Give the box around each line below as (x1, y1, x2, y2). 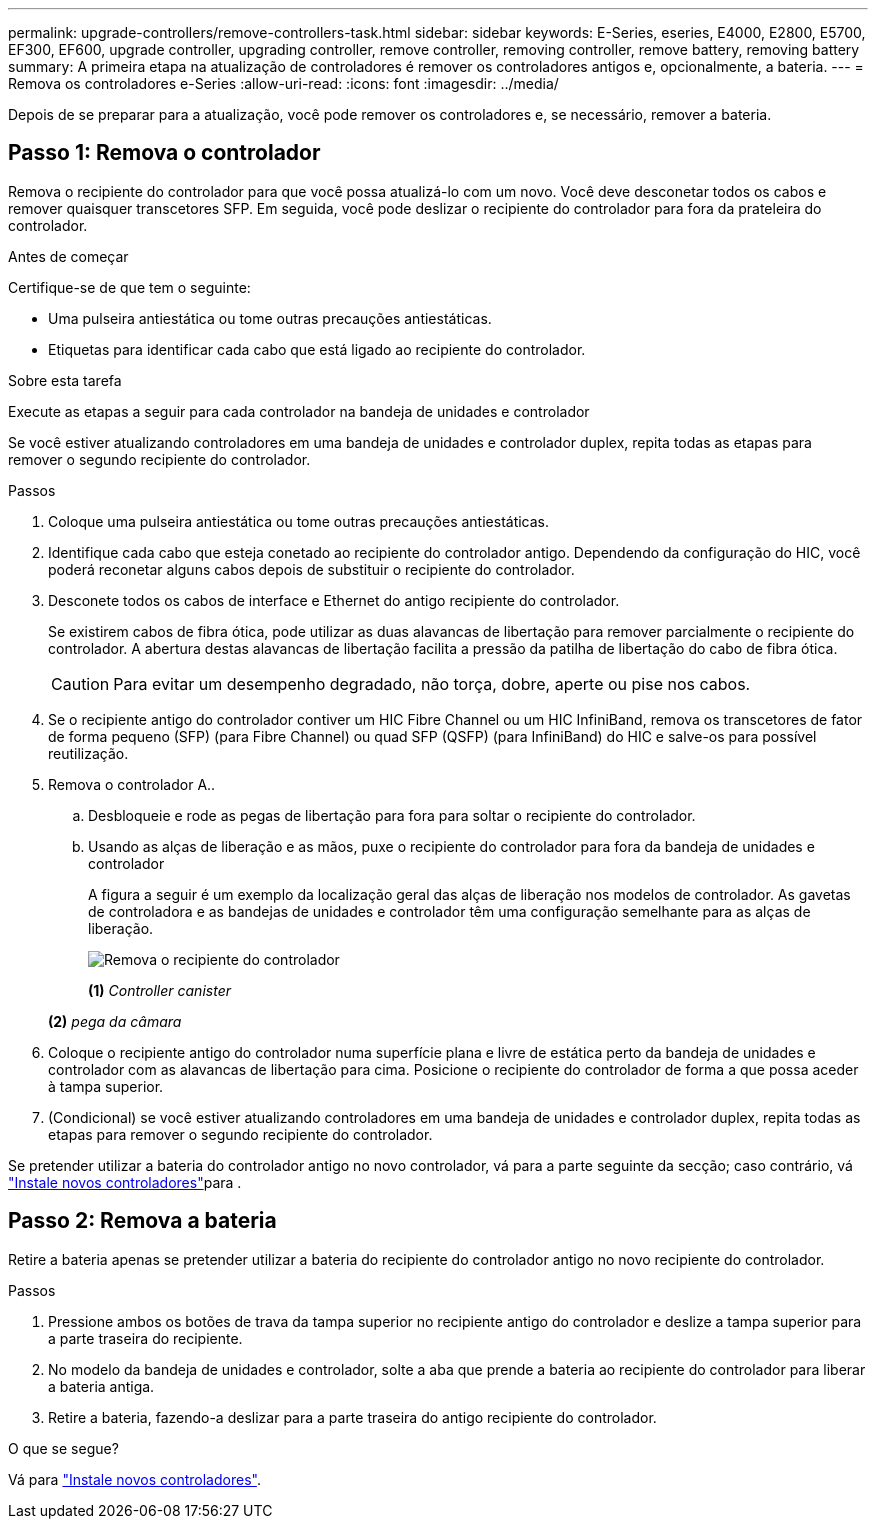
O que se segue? (8, 1439, 119, 1457)
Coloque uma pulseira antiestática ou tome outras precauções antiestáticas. (48, 512, 550, 530)
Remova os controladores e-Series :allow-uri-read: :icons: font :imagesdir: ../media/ (8, 75, 559, 92)
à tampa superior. (48, 1077, 164, 1095)
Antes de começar (8, 247, 129, 265)
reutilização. (48, 744, 129, 762)
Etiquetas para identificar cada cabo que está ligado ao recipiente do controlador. (48, 340, 586, 358)
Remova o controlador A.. (48, 775, 216, 793)
